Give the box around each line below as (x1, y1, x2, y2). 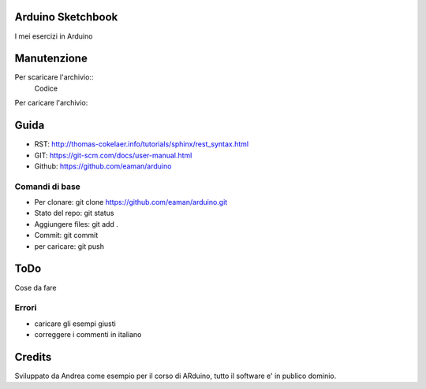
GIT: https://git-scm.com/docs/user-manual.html (34, 150, 192, 160)
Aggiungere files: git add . (34, 219, 118, 228)
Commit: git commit (34, 231, 99, 240)
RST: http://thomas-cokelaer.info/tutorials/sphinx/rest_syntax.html (34, 139, 249, 149)
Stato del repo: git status (34, 209, 114, 218)
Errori (14, 302, 37, 313)
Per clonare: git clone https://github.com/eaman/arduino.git (34, 198, 228, 207)
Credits (14, 350, 52, 364)
